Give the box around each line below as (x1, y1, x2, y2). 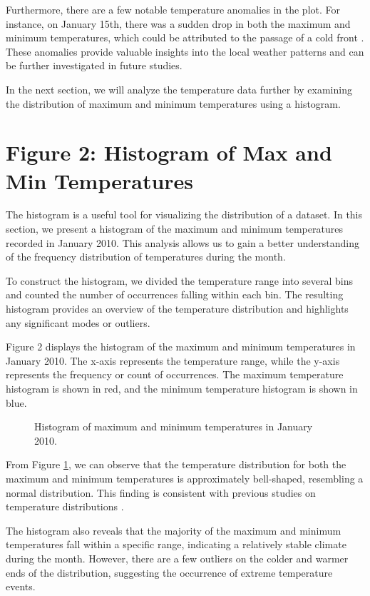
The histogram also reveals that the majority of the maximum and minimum (6, 522, 341, 537)
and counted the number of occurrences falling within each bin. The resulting (6, 287, 344, 302)
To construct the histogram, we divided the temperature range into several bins (6, 273, 354, 288)
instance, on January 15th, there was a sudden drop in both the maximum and (6, 16, 351, 31)
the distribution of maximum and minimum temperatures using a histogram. (6, 96, 341, 111)
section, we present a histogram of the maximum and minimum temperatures (6, 221, 343, 236)
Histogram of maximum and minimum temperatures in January (34, 419, 313, 434)
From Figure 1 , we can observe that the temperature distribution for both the (6, 457, 346, 472)
